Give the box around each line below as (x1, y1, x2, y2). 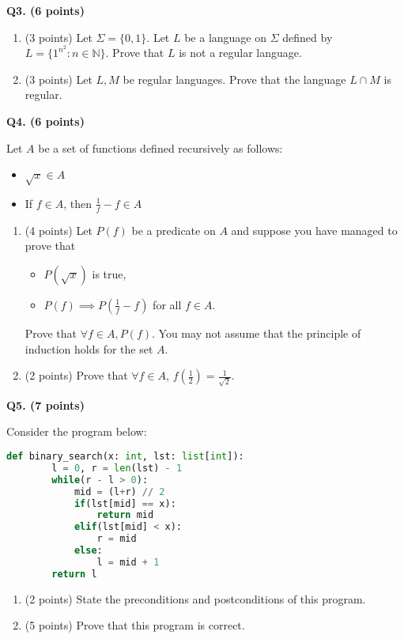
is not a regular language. (179, 44, 302, 61)
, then (63, 195, 93, 211)
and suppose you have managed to (231, 221, 398, 238)
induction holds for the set (25, 340, 153, 357)
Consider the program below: (6, 423, 147, 440)
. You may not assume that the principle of (152, 324, 361, 341)
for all (153, 296, 182, 312)
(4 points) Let (25, 221, 93, 238)
